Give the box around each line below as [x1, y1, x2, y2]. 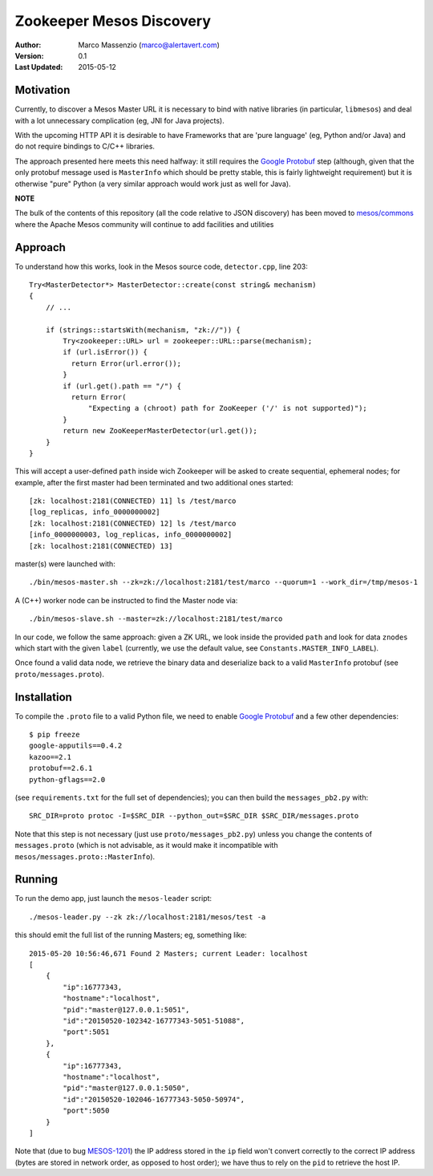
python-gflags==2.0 [29, 775, 106, 784]
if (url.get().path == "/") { [63, 381, 182, 391]
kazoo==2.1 [29, 752, 72, 761]
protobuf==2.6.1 [29, 764, 93, 773]
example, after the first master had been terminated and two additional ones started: [14, 477, 293, 487]
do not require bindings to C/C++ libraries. [14, 141, 156, 152]
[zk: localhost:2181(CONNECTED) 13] [29, 541, 173, 550]
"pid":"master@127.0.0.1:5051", [63, 1005, 190, 1014]
